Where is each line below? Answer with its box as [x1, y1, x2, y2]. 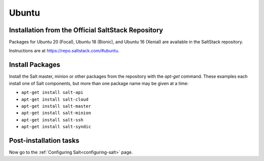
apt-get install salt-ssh [21, 117, 84, 122]
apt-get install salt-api [21, 90, 84, 95]
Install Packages [9, 61, 61, 69]
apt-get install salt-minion [21, 110, 91, 116]
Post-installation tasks [9, 136, 80, 144]
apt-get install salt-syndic [21, 124, 91, 130]
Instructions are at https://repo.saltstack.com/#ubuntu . [9, 48, 120, 54]
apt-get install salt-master [21, 103, 91, 109]
